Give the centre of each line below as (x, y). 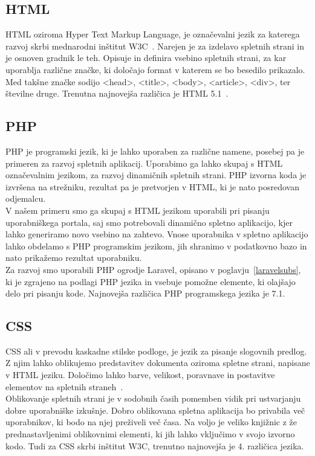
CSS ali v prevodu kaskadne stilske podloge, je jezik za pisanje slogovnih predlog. (156, 351)
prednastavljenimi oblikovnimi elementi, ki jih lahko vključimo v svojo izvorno (150, 434)
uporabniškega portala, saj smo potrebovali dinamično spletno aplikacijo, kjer (149, 222)
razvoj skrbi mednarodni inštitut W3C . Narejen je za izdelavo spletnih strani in (155, 46)
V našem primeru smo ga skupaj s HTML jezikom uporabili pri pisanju (138, 210)
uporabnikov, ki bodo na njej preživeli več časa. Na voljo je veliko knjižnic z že (151, 422)
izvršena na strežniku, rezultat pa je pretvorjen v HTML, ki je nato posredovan (153, 186)
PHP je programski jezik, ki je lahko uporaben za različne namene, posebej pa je (155, 151)
